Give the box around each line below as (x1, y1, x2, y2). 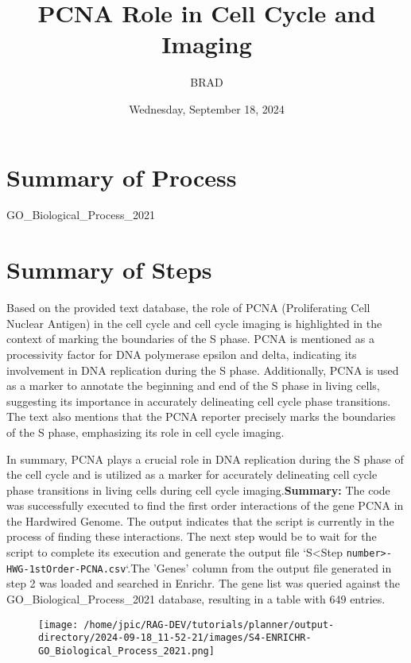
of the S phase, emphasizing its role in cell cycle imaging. (6, 423, 285, 440)
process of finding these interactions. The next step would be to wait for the (6, 528, 377, 545)
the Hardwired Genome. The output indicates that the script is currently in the (6, 512, 394, 529)
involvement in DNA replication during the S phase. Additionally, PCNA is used (6, 361, 399, 378)
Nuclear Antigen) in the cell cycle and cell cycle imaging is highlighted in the (6, 314, 382, 331)
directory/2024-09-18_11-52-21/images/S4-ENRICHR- (38, 632, 312, 644)
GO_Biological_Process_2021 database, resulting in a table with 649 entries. (6, 590, 386, 607)
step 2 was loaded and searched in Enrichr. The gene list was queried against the (6, 575, 401, 592)
